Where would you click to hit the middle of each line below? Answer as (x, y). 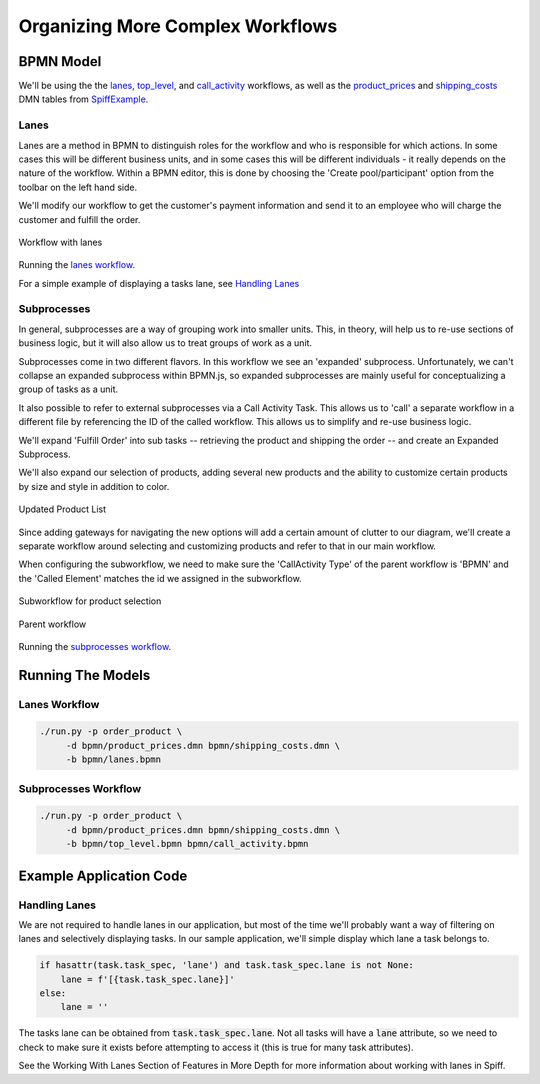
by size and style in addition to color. (94, 486)
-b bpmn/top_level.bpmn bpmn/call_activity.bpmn (187, 844)
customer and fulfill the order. (79, 219)
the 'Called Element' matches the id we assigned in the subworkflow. (160, 578)
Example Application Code (103, 875)
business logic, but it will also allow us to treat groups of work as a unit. (165, 343)
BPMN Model (60, 61)
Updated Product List (62, 509)
